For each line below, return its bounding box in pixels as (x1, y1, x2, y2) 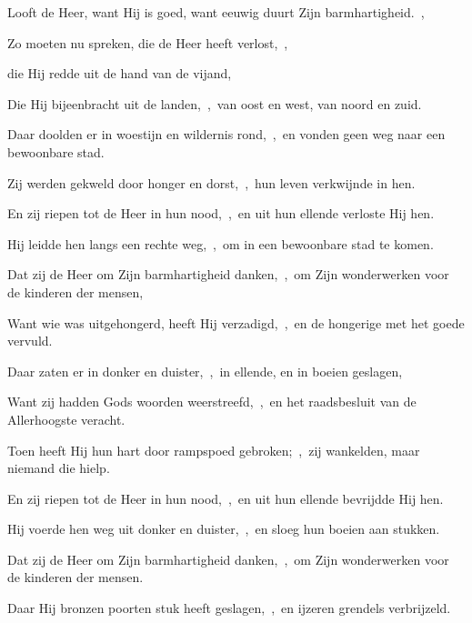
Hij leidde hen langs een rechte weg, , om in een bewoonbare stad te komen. (7, 234, 434, 253)
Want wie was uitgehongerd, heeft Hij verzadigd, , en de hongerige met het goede (7, 313, 465, 332)
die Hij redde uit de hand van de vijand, (7, 64, 232, 83)
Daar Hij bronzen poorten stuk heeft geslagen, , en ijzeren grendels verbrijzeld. (7, 598, 451, 618)
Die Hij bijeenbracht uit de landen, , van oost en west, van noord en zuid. (7, 94, 422, 113)
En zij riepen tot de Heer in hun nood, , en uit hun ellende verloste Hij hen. (7, 204, 435, 223)
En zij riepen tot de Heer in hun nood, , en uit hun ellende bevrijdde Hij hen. (7, 488, 444, 507)
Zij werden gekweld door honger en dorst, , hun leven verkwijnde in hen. (7, 173, 416, 192)
